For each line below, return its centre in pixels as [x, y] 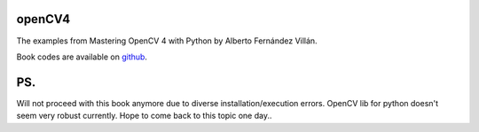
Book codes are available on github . [82, 57]
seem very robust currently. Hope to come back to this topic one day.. [144, 116]
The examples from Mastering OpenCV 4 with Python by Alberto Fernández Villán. [167, 41]
